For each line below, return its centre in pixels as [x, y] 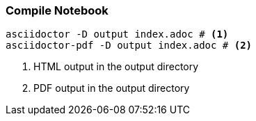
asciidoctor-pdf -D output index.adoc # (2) [129, 46]
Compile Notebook [57, 10]
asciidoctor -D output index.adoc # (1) [117, 34]
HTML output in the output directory [116, 67]
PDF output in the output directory [112, 88]
